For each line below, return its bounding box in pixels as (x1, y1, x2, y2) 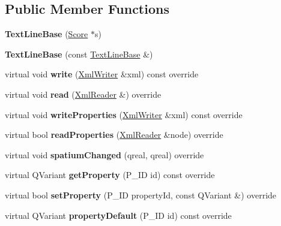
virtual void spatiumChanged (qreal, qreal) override (5, 148, 204, 161)
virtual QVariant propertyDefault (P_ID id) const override (5, 209, 232, 221)
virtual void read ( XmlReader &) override (5, 88, 162, 100)
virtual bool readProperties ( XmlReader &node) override (5, 128, 223, 141)
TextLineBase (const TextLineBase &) (5, 47, 153, 60)
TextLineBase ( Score (5, 28, 88, 40)
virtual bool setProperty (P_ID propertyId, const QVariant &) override (5, 188, 277, 201)
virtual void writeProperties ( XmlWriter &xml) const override (5, 108, 243, 120)
